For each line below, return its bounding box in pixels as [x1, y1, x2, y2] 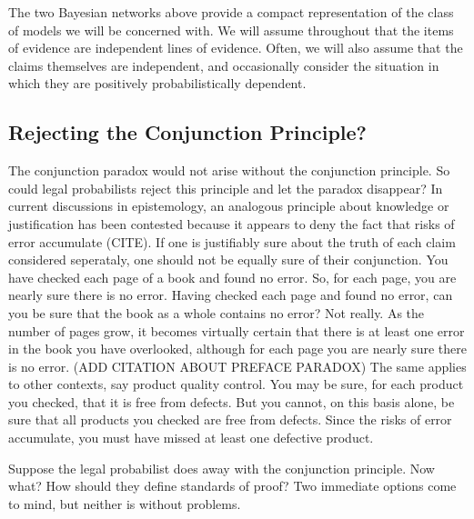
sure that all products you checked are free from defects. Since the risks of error [8, 410, 452, 429]
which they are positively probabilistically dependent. [8, 74, 307, 93]
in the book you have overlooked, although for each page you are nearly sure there [8, 339, 467, 358]
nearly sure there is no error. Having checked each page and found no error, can [8, 285, 453, 304]
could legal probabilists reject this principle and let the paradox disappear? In [8, 178, 443, 197]
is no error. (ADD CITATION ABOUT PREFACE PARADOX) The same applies [8, 356, 467, 375]
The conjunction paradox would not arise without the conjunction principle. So [8, 161, 450, 180]
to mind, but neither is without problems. [8, 494, 241, 513]
